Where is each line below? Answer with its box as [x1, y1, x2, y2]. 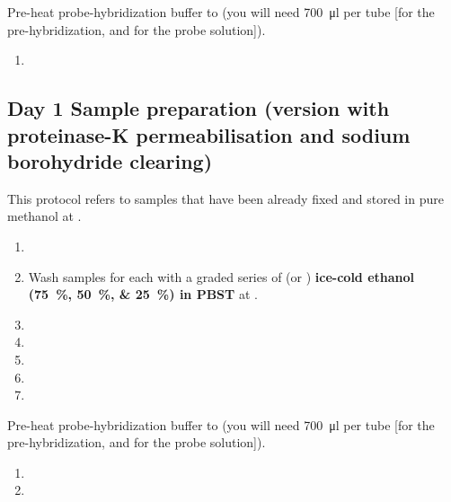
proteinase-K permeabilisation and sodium [7, 120, 411, 148]
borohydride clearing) [7, 146, 213, 174]
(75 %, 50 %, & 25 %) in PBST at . [28, 285, 258, 304]
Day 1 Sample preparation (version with [7, 94, 390, 122]
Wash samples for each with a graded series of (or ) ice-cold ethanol [28, 267, 415, 286]
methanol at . [7, 207, 82, 225]
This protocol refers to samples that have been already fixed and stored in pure [7, 189, 444, 207]
